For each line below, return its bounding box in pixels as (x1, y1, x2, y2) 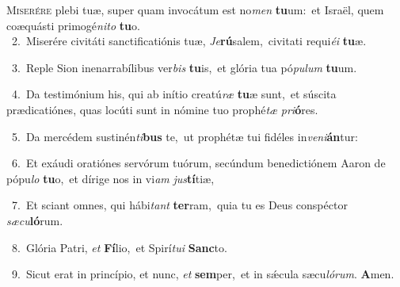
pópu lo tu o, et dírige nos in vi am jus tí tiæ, (6, 170, 215, 186)
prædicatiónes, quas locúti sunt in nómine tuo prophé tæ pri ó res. (6, 101, 318, 117)
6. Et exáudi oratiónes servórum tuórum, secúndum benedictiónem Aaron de (11, 155, 386, 171)
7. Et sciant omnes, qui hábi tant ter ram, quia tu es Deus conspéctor (11, 197, 348, 213)
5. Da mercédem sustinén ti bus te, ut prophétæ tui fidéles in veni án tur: (11, 128, 358, 144)
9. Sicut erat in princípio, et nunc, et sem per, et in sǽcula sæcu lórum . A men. (11, 266, 394, 282)
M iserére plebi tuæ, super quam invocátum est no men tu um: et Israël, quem (6, 2, 384, 17)
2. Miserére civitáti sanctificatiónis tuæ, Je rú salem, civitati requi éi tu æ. (11, 33, 367, 49)
